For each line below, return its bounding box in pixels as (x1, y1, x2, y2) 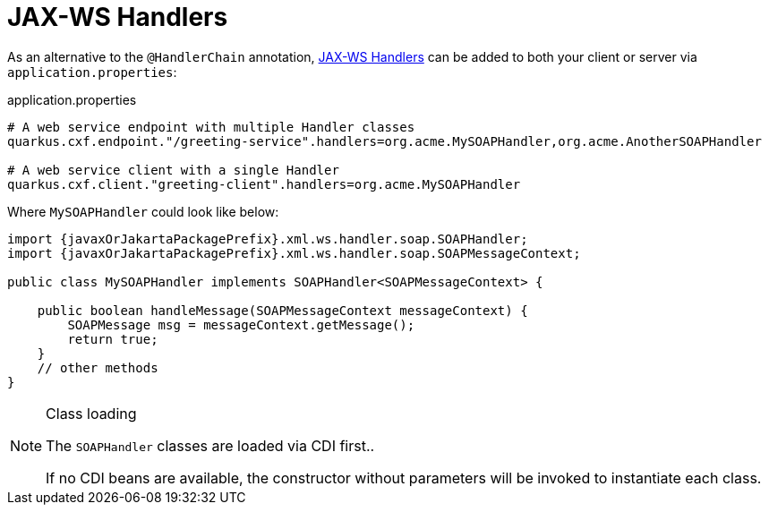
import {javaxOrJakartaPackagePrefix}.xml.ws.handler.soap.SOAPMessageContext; (7, 245, 581, 260)
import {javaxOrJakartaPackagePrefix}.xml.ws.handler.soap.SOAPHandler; (7, 231, 528, 246)
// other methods (37, 360, 158, 375)
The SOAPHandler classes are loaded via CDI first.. (46, 436, 375, 455)
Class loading (46, 404, 137, 422)
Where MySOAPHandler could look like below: (7, 203, 279, 219)
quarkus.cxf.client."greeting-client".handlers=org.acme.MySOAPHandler (7, 176, 521, 192)
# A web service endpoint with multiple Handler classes (7, 119, 415, 134)
